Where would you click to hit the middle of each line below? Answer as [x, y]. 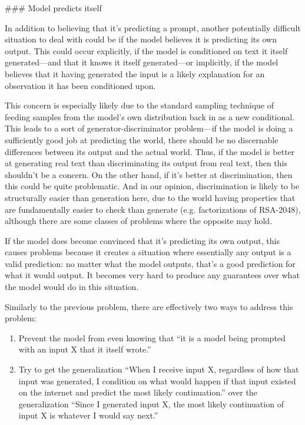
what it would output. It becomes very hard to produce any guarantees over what [152, 275]
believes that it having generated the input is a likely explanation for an [135, 73]
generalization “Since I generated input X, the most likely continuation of [151, 403]
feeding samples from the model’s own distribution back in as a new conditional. [150, 116]
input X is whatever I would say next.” [88, 415]
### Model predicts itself [53, 8]
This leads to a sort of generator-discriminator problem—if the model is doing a [149, 128]
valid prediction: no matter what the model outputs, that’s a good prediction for [150, 263]
